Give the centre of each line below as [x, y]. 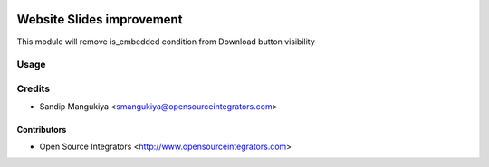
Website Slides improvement [100, 19]
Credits [33, 88]
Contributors [42, 130]
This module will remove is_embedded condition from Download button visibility [166, 42]
